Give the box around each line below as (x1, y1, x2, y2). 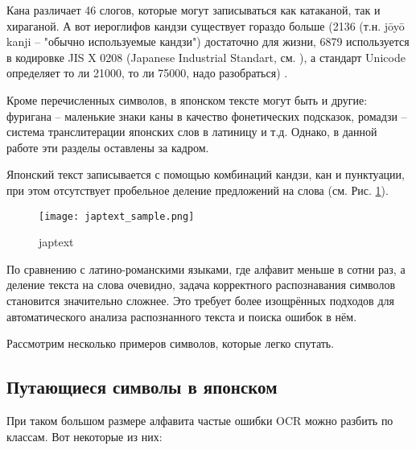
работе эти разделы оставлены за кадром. (6, 138, 209, 155)
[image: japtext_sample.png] (39, 210, 195, 222)
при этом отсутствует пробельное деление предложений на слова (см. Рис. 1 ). (6, 181, 389, 198)
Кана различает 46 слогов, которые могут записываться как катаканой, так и (6, 2, 381, 18)
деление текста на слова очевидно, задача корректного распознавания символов (6, 276, 395, 293)
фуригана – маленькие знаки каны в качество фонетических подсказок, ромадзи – (6, 107, 407, 124)
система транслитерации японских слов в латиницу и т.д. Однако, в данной (6, 123, 377, 140)
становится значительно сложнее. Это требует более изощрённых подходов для (6, 291, 394, 308)
